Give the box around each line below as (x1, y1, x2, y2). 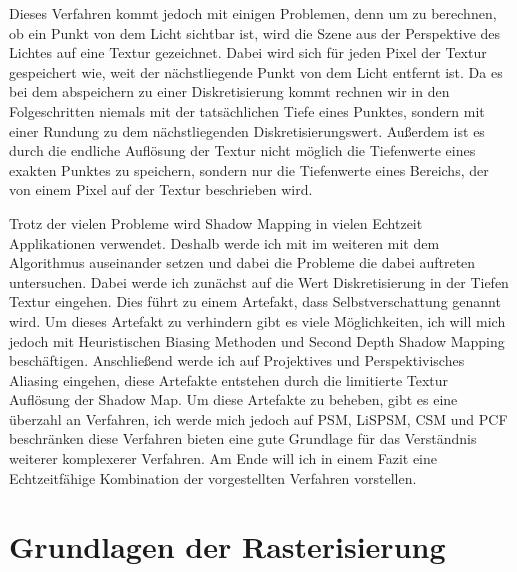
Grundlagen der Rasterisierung (9, 526, 446, 567)
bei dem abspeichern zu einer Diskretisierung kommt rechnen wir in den (9, 81, 450, 102)
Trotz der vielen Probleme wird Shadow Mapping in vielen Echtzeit (9, 212, 423, 233)
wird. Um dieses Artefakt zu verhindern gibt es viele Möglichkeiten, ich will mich (9, 310, 506, 331)
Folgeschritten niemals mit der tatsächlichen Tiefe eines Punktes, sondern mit (9, 100, 485, 121)
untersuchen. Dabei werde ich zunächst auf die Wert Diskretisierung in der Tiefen (9, 271, 509, 292)
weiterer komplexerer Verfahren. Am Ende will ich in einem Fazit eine (9, 448, 437, 469)
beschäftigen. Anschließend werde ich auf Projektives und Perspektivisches (9, 350, 465, 371)
